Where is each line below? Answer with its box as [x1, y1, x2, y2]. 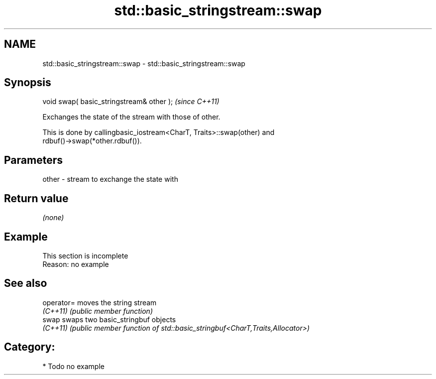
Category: [4, 341, 55, 354]
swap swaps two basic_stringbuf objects [42, 315, 176, 324]
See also [4, 277, 47, 290]
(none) [42, 213, 64, 222]
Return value [4, 192, 69, 205]
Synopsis [4, 76, 51, 89]
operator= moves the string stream [42, 298, 157, 307]
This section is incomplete [42, 251, 128, 260]
